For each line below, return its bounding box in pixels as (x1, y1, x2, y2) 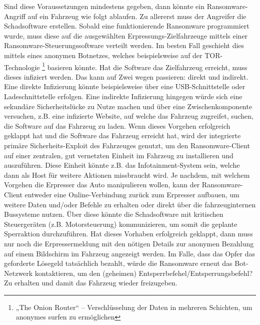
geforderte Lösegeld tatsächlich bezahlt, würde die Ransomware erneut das (4, 258, 232, 268)
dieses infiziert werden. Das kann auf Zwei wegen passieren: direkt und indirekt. (4, 71, 248, 82)
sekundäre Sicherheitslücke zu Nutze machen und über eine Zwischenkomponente (4, 101, 252, 111)
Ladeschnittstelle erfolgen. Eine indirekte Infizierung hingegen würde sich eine (4, 91, 242, 101)
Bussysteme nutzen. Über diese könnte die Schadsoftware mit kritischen (4, 209, 223, 219)
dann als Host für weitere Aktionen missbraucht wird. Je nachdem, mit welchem (4, 169, 250, 180)
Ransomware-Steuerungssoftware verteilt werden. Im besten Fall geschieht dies (4, 40, 244, 51)
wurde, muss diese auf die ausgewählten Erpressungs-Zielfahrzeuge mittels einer (4, 30, 248, 41)
